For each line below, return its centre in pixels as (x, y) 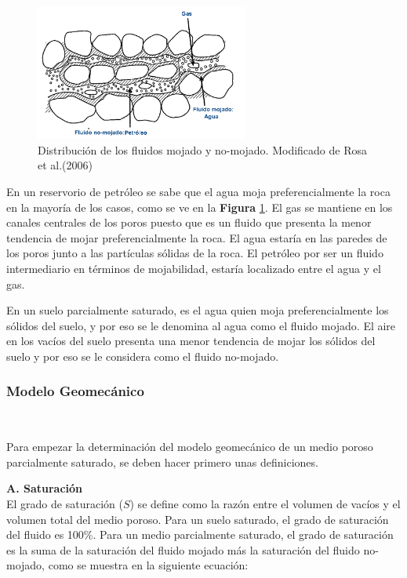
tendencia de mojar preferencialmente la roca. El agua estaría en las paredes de (197, 237)
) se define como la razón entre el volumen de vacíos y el (265, 504)
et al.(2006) (65, 165)
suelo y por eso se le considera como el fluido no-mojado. (143, 356)
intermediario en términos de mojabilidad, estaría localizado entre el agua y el (194, 268)
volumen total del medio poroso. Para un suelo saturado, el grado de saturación (198, 519)
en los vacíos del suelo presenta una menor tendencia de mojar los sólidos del (191, 341)
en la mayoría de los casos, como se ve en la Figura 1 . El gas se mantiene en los (200, 207)
